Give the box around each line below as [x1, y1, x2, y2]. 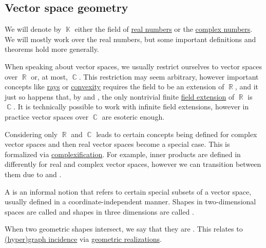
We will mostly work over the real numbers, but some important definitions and [5, 33, 256, 44]
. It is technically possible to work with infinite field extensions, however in [13, 101, 249, 112]
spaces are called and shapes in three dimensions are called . [5, 206, 194, 217]
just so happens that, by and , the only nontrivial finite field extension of [5, 91, 235, 102]
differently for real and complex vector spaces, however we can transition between [5, 159, 261, 169]
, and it [235, 81, 258, 92]
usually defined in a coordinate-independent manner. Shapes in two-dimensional [5, 196, 256, 207]
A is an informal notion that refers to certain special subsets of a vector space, [5, 186, 252, 197]
